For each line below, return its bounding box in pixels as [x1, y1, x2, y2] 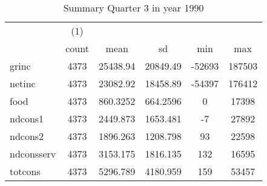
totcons [10, 164, 41, 178]
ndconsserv [10, 147, 56, 161]
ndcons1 [10, 111, 44, 125]
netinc [10, 76, 36, 90]
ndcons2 [10, 129, 44, 143]
